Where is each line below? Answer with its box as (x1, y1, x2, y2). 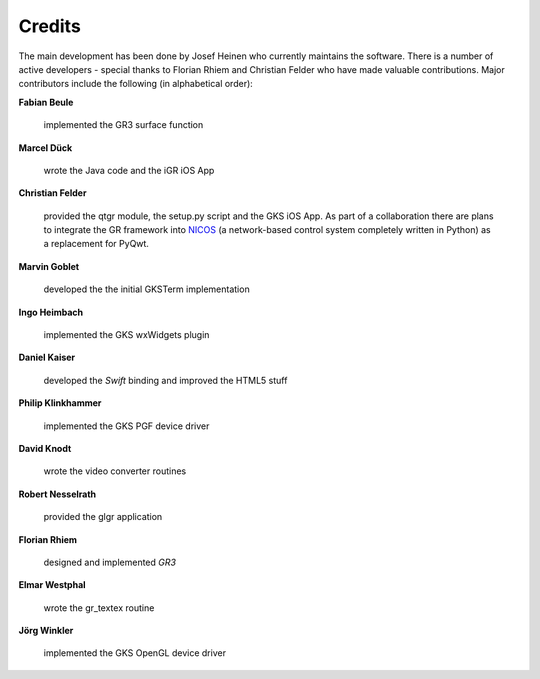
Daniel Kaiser (18, 351, 76, 364)
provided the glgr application (43, 511, 163, 523)
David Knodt (18, 442, 72, 454)
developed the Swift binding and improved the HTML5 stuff (43, 374, 288, 386)
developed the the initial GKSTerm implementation (43, 283, 250, 295)
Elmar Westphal (18, 579, 86, 591)
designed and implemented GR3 (43, 556, 177, 568)
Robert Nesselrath (18, 488, 97, 500)
